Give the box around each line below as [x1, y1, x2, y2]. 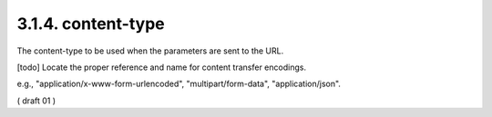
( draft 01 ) [16, 95, 56, 106]
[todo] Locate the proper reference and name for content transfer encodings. [16, 62, 307, 73]
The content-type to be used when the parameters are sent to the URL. [16, 45, 284, 56]
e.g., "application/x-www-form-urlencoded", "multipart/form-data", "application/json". [16, 78, 342, 90]
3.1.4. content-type [16, 14, 165, 34]
